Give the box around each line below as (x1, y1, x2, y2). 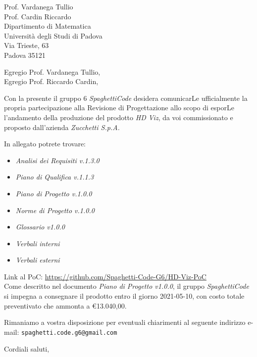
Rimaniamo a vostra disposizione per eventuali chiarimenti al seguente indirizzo (4, 317, 246, 327)
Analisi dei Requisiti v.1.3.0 (15, 155, 100, 165)
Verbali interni (15, 238, 60, 248)
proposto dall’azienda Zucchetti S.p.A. (4, 122, 120, 132)
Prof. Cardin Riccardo (4, 11, 71, 21)
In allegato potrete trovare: (4, 138, 86, 149)
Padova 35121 (4, 49, 46, 60)
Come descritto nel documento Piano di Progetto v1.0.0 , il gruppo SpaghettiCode (4, 281, 249, 291)
